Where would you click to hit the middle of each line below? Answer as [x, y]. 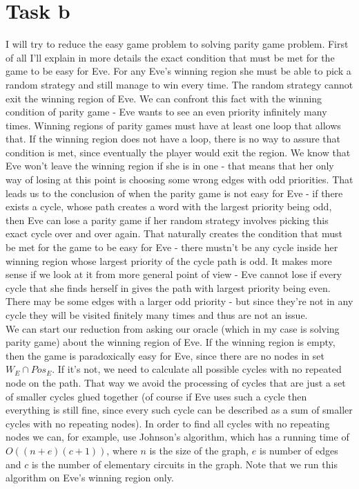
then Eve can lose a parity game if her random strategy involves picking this [167, 220]
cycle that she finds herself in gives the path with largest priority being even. [168, 287]
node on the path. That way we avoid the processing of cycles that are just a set [176, 382]
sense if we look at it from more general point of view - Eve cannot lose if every [174, 274]
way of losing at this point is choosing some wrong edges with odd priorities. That [179, 179]
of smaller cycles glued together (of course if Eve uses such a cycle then [156, 396]
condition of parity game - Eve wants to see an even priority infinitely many [166, 112]
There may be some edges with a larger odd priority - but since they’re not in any [179, 301]
